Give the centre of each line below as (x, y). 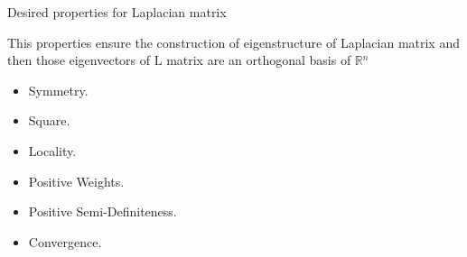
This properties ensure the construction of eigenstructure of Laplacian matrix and (233, 42)
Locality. (52, 150)
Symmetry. (58, 90)
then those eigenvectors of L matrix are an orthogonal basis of (179, 60)
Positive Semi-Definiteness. (103, 211)
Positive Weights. (76, 181)
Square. (49, 120)
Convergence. (65, 241)
